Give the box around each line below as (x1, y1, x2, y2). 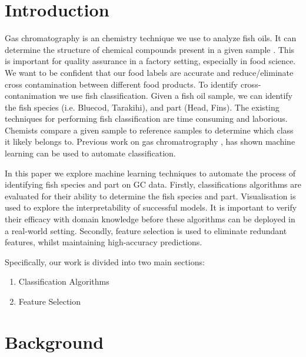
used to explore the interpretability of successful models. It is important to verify (5, 201, 297, 213)
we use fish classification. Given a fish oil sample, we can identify (59, 89, 292, 102)
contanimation (5, 89, 56, 102)
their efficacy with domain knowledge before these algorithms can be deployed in (5, 213, 295, 225)
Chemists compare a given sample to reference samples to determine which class (5, 124, 294, 136)
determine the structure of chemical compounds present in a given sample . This (5, 43, 295, 55)
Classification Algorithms (18, 275, 109, 288)
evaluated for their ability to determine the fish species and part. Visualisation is (5, 189, 296, 202)
